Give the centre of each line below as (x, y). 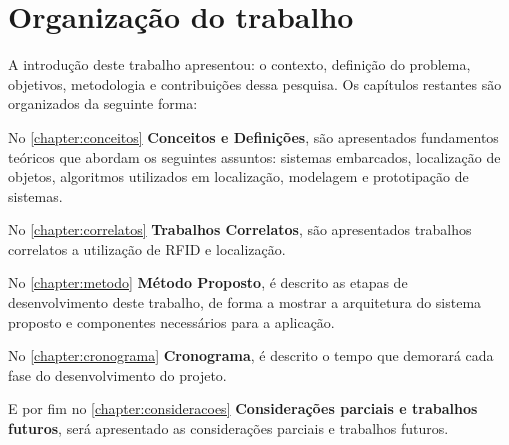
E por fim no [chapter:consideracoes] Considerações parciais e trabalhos (243, 408)
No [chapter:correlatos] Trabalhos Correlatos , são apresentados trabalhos (240, 229)
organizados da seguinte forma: (103, 103)
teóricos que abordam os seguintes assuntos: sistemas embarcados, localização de (254, 156)
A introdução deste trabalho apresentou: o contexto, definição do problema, (239, 64)
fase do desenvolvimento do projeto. (117, 374)
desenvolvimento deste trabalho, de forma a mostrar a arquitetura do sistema (245, 302)
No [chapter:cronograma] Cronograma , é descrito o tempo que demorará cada (251, 355)
